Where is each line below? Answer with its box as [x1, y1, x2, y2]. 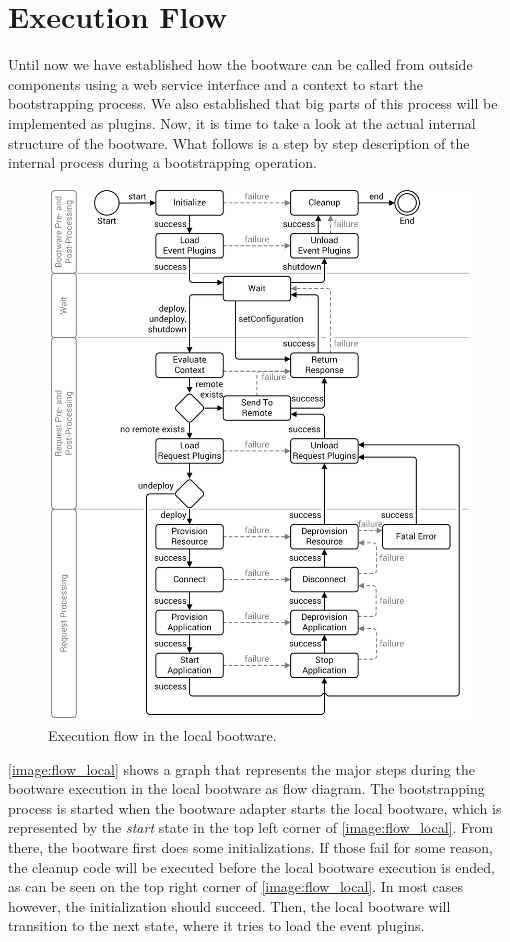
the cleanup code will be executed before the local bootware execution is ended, [8, 856, 496, 877]
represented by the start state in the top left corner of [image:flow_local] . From [8, 817, 494, 838]
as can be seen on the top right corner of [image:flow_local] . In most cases [8, 876, 464, 897]
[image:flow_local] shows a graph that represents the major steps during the [8, 758, 475, 779]
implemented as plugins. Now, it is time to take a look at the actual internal [8, 112, 476, 133]
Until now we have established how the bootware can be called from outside [8, 54, 473, 75]
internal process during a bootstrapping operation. [8, 152, 317, 173]
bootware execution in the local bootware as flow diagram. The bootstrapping [8, 778, 485, 799]
